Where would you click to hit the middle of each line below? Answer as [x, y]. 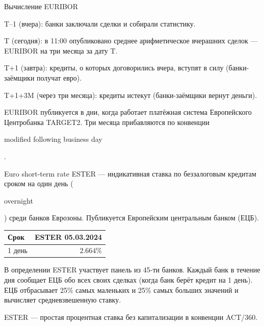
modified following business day [53, 139]
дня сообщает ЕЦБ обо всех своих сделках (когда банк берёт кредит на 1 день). [128, 279]
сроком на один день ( [39, 183]
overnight [19, 200]
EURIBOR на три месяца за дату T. [61, 50]
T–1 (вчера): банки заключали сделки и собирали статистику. [100, 23]
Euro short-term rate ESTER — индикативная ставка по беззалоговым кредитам [130, 173]
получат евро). [59, 77]
